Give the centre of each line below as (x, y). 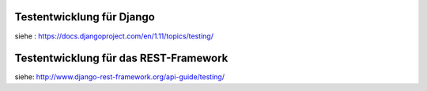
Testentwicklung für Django (85, 17)
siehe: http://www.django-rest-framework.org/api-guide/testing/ (120, 77)
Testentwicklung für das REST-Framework (121, 58)
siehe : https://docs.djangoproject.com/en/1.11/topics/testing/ (114, 36)
